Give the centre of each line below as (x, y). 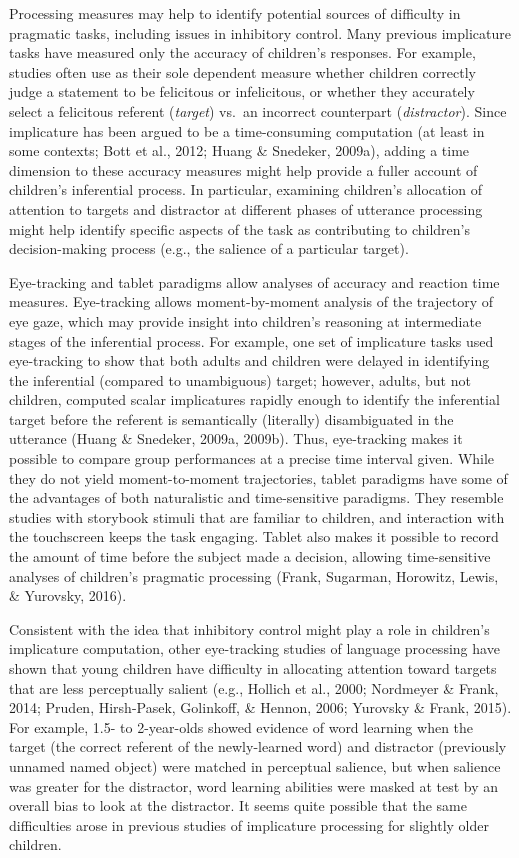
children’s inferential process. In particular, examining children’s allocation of (246, 189)
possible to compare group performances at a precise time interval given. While (252, 458)
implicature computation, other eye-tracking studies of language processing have (254, 648)
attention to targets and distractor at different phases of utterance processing (246, 208)
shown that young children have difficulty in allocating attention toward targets (253, 668)
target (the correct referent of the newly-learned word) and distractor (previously (258, 746)
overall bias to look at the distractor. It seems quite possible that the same (238, 805)
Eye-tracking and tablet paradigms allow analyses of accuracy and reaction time (254, 281)
